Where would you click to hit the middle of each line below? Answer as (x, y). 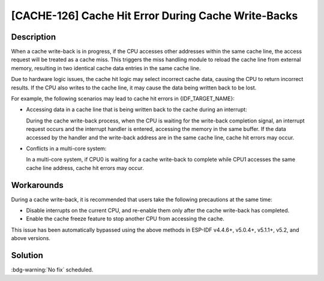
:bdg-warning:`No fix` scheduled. (52, 270)
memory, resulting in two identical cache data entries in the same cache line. (106, 68)
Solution (27, 255)
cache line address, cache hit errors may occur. (85, 168)
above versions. (31, 238)
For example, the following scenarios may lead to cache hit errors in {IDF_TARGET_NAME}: (123, 98)
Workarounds (37, 185)
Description (34, 37)
